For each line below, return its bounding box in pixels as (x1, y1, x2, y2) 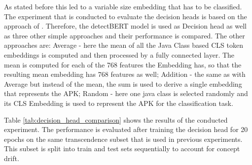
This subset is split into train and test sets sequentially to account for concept (4, 143, 240, 154)
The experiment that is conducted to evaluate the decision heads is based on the (4, 11, 247, 21)
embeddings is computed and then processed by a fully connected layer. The (4, 49, 235, 60)
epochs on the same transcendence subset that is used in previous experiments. (4, 133, 243, 144)
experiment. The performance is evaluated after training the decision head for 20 (4, 124, 248, 134)
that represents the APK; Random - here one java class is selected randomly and (4, 88, 248, 99)
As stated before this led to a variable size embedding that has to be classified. (4, 1, 242, 11)
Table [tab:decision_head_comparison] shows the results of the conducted (4, 114, 228, 125)
